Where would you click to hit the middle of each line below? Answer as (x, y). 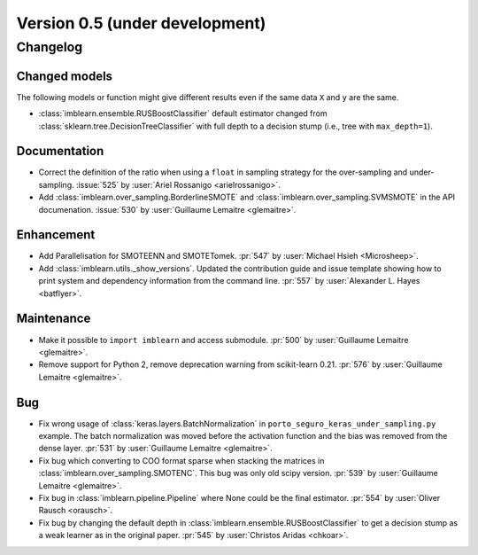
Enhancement (56, 235)
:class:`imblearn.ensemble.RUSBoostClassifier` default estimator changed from (183, 113)
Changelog (50, 47)
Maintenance (54, 319)
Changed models (65, 76)
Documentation (60, 151)
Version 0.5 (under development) (141, 23)
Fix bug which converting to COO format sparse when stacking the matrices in (181, 460)
